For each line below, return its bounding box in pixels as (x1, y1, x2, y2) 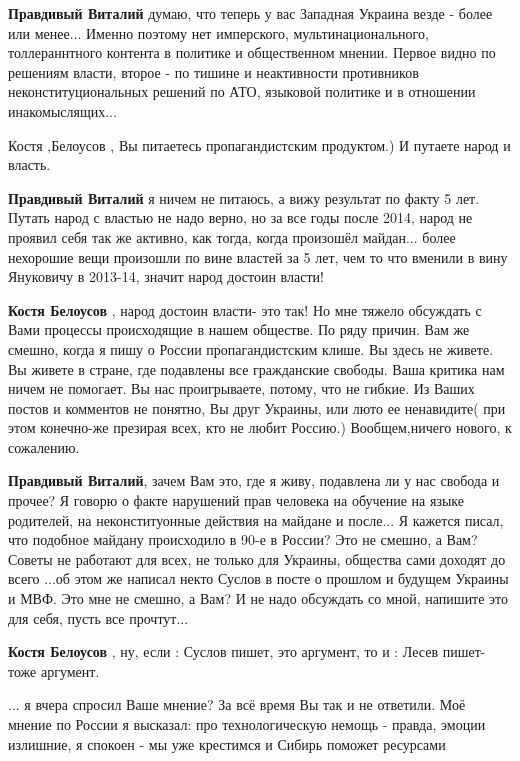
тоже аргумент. (8, 660, 100, 681)
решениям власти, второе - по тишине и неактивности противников (8, 61, 419, 82)
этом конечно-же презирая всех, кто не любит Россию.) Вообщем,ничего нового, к (8, 417, 512, 438)
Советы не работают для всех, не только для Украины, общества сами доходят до (8, 548, 506, 569)
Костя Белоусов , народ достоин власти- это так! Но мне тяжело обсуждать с (8, 299, 482, 320)
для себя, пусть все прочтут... (8, 607, 189, 628)
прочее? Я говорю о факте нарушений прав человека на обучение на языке (8, 490, 465, 511)
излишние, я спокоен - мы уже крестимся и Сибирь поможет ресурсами (8, 733, 446, 754)
